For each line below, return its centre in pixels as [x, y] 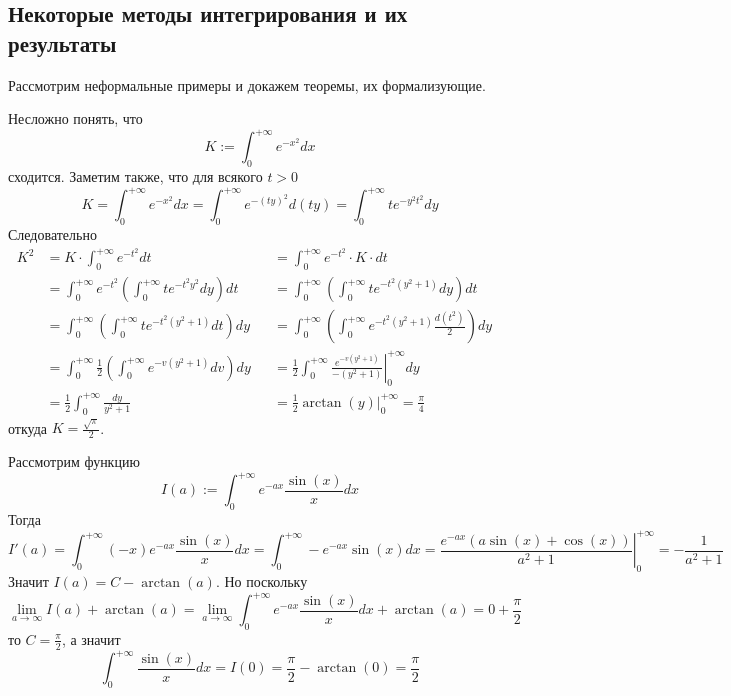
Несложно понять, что [75, 118]
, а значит [91, 638]
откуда [27, 427]
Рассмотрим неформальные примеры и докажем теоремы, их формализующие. [247, 84]
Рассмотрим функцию [74, 461]
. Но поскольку [261, 581]
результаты [62, 42]
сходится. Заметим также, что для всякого [135, 176]
